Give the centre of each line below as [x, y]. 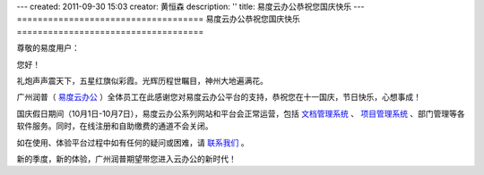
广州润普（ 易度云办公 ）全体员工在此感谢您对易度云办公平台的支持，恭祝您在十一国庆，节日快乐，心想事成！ [219, 97]
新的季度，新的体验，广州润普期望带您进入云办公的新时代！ [126, 158]
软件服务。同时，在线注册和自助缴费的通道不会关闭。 [115, 126]
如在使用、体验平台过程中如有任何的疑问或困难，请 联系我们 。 [133, 142]
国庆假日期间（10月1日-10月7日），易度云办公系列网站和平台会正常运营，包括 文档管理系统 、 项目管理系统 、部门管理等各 [241, 113]
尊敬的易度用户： [48, 48]
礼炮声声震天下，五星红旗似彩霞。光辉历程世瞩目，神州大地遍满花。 [142, 80]
